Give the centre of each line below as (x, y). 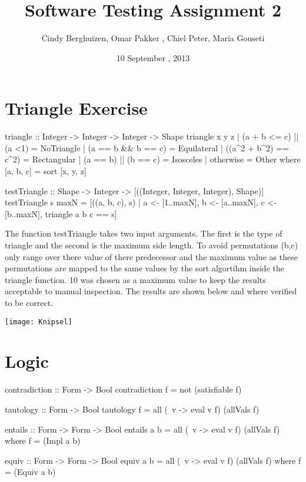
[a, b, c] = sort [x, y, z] (46, 171)
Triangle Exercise (76, 108)
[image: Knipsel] (39, 322)
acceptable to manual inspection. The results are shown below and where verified (151, 291)
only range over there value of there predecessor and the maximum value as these (151, 256)
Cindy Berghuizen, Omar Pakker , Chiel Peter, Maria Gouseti (153, 38)
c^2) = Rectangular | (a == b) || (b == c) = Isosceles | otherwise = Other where (153, 159)
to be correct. (29, 302)
